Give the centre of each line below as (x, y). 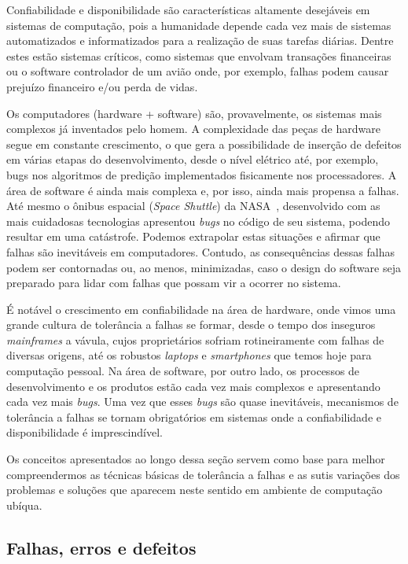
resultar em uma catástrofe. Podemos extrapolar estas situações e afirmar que (193, 236)
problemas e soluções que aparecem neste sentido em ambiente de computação (195, 490)
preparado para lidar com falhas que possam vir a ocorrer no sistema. (174, 283)
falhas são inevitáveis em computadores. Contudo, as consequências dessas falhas (200, 251)
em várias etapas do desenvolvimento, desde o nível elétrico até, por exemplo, (193, 159)
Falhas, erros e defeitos (101, 547)
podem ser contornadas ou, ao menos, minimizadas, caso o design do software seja (204, 267)
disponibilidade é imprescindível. (85, 432)
